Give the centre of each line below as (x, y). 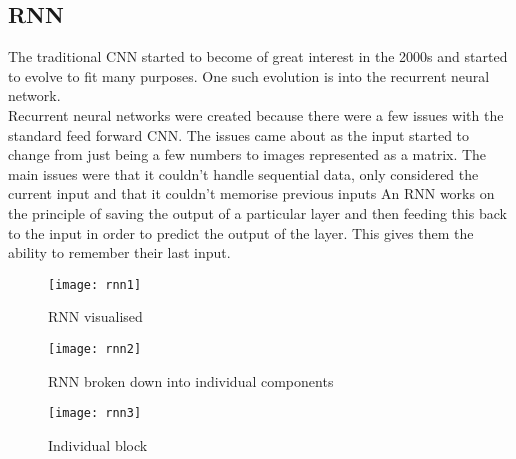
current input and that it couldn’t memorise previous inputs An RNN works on (251, 193)
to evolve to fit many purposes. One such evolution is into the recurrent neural (249, 75)
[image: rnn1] (95, 284)
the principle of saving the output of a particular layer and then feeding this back (257, 212)
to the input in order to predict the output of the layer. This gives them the (241, 232)
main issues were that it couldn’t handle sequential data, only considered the (243, 173)
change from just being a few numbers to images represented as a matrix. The (247, 154)
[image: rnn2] (95, 348)
